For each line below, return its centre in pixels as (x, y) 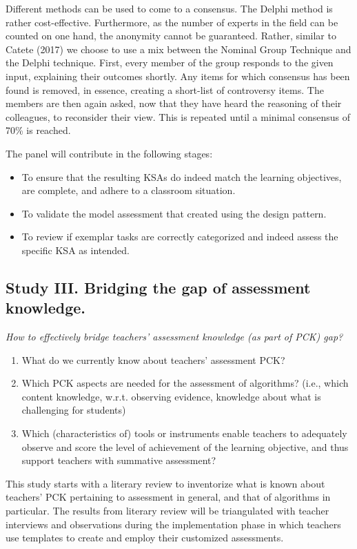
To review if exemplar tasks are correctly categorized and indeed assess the (180, 237)
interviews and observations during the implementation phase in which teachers (173, 524)
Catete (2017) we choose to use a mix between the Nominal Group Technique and (178, 49)
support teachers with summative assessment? (119, 460)
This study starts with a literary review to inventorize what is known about (165, 483)
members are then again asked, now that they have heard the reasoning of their (174, 103)
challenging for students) (74, 410)
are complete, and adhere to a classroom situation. (129, 190)
